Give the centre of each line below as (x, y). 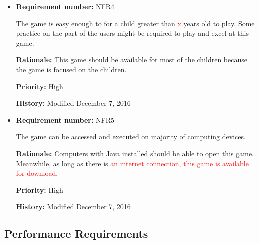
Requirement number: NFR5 (65, 120)
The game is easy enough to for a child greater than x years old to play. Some (135, 23)
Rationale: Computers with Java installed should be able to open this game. (135, 153)
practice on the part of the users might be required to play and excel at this (132, 33)
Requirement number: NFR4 (65, 6)
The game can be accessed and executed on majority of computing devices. (131, 137)
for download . (37, 173)
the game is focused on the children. (71, 69)
